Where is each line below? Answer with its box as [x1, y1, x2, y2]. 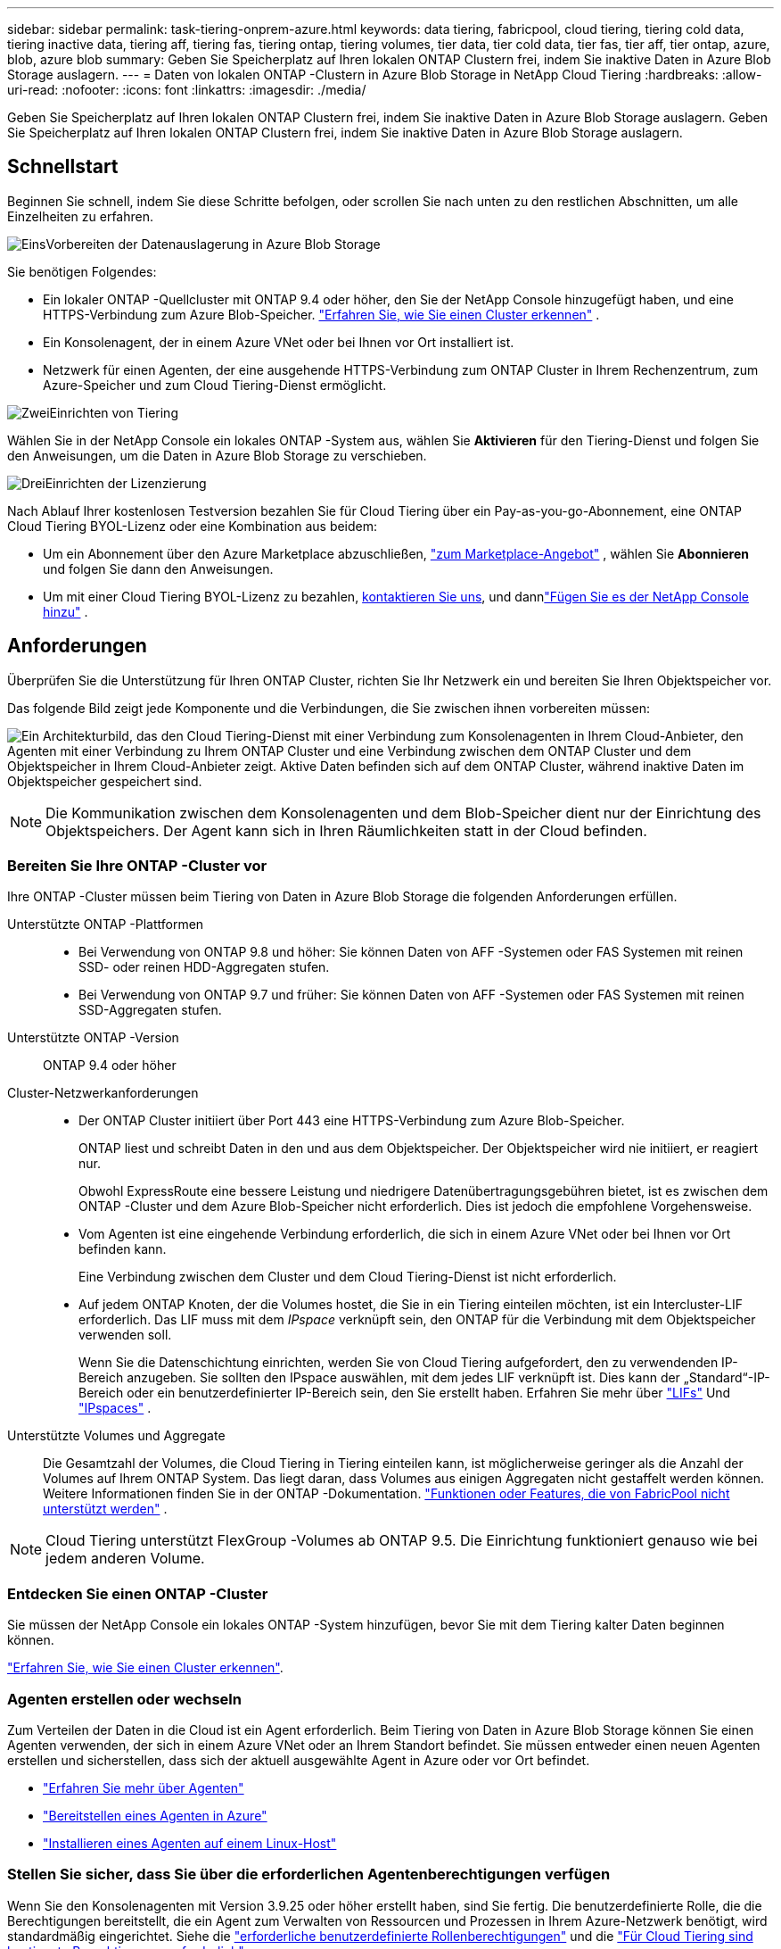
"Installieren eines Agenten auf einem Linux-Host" [43, 1835, 337, 1851]
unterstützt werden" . [43, 1501, 168, 1517]
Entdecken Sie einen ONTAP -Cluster [7, 1584, 268, 1603]
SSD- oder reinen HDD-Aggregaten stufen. [78, 959, 330, 975]
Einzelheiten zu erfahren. [7, 208, 154, 224]
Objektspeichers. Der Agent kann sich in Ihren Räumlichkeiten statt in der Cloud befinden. [45, 821, 647, 840]
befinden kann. [78, 1241, 167, 1257]
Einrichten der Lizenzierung [45, 475, 207, 491]
